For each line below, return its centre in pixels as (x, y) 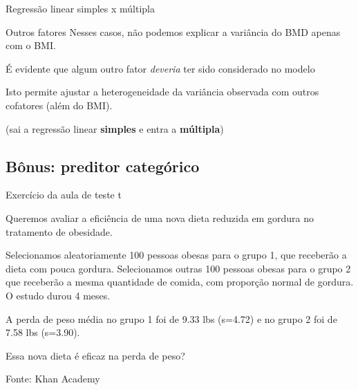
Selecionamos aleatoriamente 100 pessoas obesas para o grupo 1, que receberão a (176, 255)
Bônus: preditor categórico (103, 166)
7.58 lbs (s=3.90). (43, 332)
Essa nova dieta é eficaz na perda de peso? (95, 355)
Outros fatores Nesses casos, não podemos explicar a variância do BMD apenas (173, 31)
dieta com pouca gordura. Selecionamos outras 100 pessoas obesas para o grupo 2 (178, 268)
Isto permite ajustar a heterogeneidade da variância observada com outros (162, 92)
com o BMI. (31, 45)
